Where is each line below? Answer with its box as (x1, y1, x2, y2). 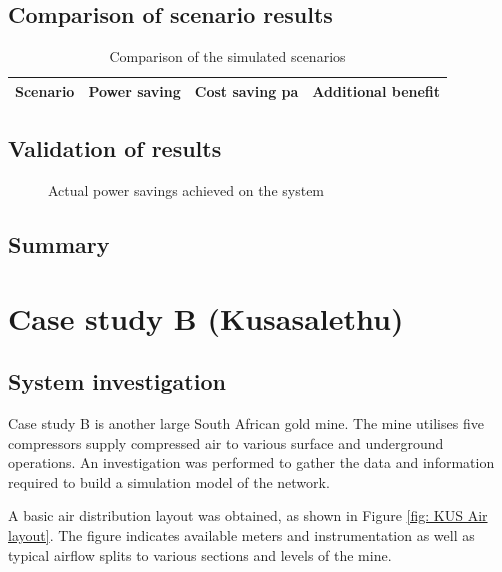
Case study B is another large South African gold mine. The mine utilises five (8, 413, 484, 434)
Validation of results (8, 133, 222, 164)
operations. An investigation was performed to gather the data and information (8, 452, 495, 473)
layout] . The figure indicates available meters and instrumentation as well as (8, 525, 475, 546)
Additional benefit (312, 80, 441, 101)
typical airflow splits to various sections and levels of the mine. (8, 544, 392, 565)
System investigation (8, 366, 226, 397)
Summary (8, 229, 110, 260)
